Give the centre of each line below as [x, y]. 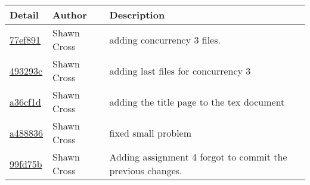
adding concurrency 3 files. [165, 39]
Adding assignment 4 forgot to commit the [198, 157]
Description [137, 15]
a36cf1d [25, 101]
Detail [24, 15]
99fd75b [26, 164]
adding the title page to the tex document [197, 101]
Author [70, 15]
